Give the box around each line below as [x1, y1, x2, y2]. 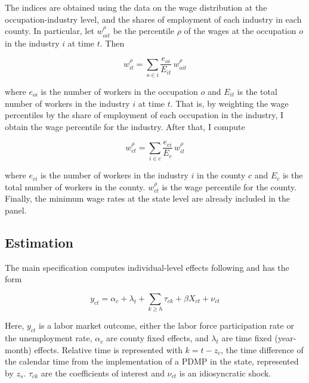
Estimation [5, 233, 73, 251]
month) [5, 343, 32, 356]
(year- [274, 332, 296, 344]
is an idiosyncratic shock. [179, 366, 271, 379]
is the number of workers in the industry [41, 169, 189, 181]
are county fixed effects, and [106, 332, 209, 344]
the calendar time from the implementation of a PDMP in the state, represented [5, 355, 299, 367]
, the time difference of [221, 343, 304, 356]
